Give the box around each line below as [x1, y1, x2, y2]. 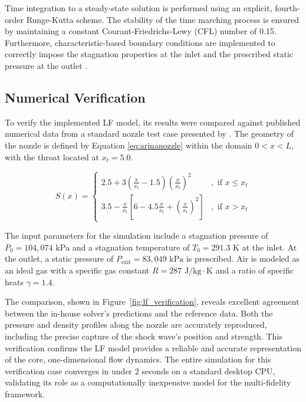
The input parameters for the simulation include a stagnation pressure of [5, 229, 268, 242]
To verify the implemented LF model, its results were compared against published [5, 116, 301, 128]
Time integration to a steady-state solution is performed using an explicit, [5, 2, 272, 14]
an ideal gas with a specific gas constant [5, 263, 150, 276]
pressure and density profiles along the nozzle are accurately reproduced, [5, 318, 267, 331]
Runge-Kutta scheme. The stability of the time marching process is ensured [26, 13, 299, 25]
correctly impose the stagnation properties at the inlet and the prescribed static [5, 48, 294, 60]
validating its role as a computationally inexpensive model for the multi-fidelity [5, 376, 291, 388]
